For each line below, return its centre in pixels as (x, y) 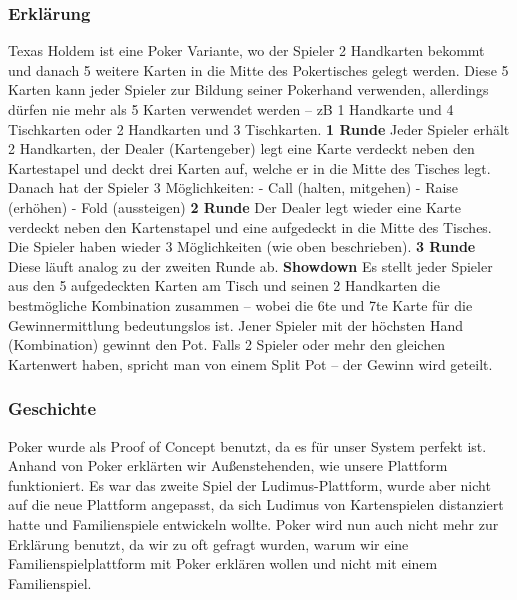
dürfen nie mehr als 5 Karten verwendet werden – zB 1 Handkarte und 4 (231, 109)
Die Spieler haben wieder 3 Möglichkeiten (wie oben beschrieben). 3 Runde (242, 246)
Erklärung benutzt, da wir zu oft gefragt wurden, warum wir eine (208, 543)
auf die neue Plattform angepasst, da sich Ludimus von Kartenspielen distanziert (256, 504)
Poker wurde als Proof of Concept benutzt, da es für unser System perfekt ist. (247, 445)
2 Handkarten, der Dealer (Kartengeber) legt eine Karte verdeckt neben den (241, 148)
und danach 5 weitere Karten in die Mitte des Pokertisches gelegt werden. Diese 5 (258, 69)
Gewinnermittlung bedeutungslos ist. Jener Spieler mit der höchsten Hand (236, 324)
